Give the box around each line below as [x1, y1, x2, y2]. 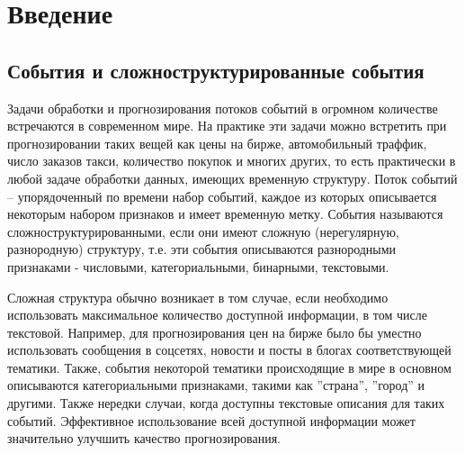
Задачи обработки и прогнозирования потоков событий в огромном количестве [7, 98, 438, 117]
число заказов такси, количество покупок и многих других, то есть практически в [7, 151, 456, 170]
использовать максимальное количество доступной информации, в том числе [7, 305, 427, 324]
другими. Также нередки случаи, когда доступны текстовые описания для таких [7, 394, 445, 412]
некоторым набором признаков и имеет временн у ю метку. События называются [7, 204, 443, 223]
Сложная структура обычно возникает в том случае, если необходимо [7, 287, 389, 306]
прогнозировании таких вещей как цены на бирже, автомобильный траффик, [7, 133, 427, 152]
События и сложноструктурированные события [7, 56, 425, 84]
